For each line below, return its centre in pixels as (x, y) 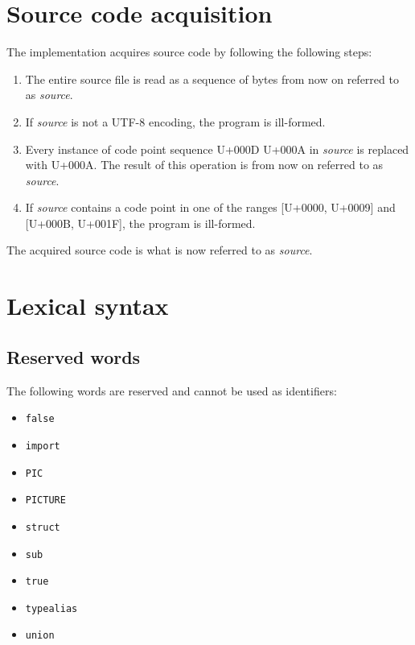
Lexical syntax (88, 306)
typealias (51, 608)
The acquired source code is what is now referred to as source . (160, 250)
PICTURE (45, 500)
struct (43, 527)
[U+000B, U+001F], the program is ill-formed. (140, 223)
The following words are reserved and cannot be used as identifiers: (172, 390)
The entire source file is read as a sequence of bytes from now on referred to (212, 79)
